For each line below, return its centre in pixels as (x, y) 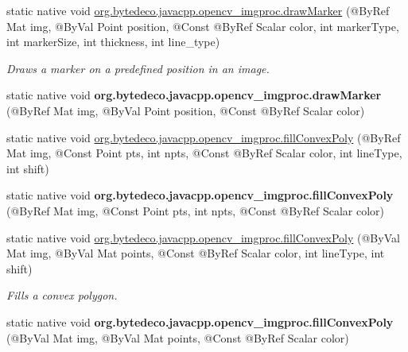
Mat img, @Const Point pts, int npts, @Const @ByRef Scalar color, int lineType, (204, 153)
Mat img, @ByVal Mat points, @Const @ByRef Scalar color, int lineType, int (196, 253)
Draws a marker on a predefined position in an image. (138, 68)
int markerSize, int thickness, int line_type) (113, 42)
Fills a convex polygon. (62, 295)
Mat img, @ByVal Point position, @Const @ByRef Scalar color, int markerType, (203, 26)
